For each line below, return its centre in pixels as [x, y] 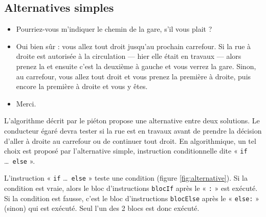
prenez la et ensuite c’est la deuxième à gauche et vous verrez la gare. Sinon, [136, 66]
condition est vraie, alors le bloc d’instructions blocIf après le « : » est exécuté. [131, 188]
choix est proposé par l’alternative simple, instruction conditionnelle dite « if [126, 151]
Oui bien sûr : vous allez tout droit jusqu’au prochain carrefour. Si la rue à [134, 46]
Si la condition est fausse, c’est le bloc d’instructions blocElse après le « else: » [132, 198]
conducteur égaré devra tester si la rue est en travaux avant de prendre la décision [133, 130]
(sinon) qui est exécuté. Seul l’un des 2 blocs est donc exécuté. [102, 208]
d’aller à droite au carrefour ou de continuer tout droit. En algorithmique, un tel [130, 140]
